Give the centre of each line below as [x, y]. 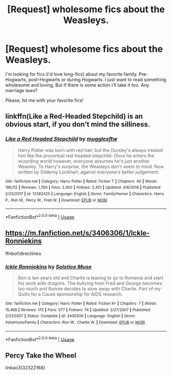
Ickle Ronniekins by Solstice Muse [49, 267]
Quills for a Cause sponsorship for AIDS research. [70, 294]
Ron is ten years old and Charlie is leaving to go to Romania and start [90, 278]
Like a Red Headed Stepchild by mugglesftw [61, 139]
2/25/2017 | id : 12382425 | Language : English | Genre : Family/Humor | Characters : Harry [85, 194]
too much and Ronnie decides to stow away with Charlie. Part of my [89, 289]
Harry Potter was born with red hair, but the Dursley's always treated [90, 150]
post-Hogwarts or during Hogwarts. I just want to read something [97, 79]
